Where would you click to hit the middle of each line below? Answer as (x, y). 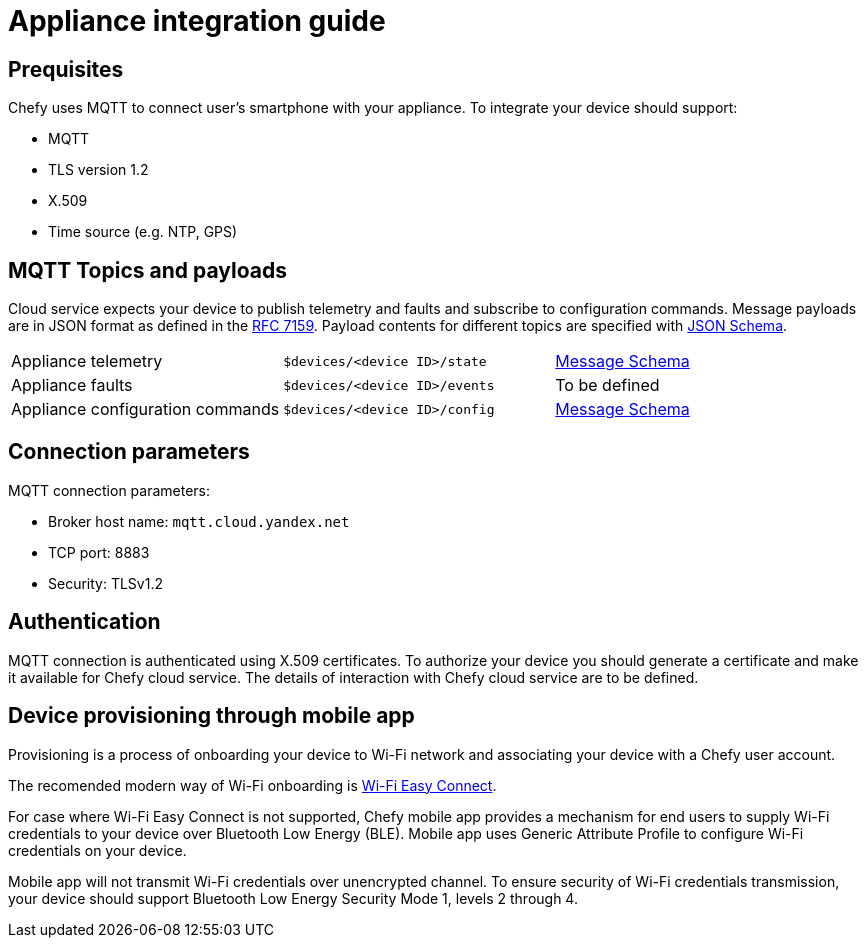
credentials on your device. (97, 850)
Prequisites (66, 69)
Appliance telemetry (87, 361)
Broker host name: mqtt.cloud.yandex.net (199, 521)
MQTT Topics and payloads (147, 270)
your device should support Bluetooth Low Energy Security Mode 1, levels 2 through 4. (293, 898)
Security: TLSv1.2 (105, 583)
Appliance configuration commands (145, 409)
